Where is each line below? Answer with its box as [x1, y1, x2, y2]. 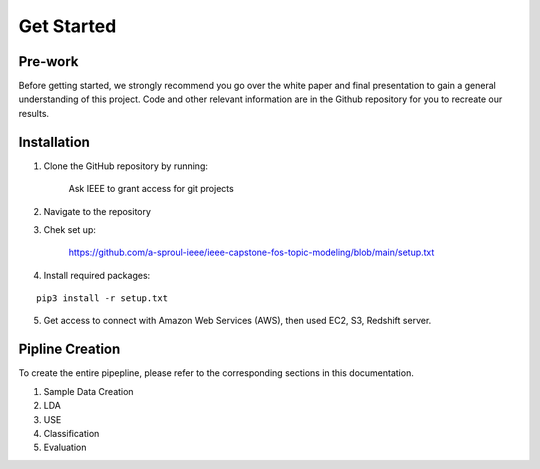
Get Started [18, 15, 117, 37]
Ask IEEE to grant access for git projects [68, 183, 234, 195]
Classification [43, 427, 100, 439]
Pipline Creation [18, 341, 121, 358]
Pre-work [18, 53, 79, 70]
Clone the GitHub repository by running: [43, 160, 209, 172]
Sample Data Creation [43, 385, 134, 397]
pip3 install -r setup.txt [36, 293, 169, 304]
